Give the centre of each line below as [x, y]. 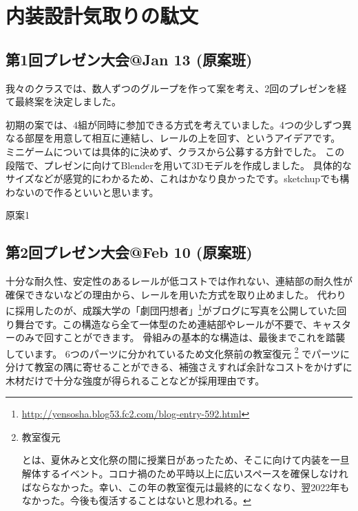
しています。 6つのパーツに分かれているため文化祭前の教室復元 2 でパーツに [178, 352]
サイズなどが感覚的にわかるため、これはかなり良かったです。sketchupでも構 [178, 178]
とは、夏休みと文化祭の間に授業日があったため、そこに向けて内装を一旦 [186, 460]
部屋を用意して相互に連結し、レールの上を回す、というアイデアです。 [182, 138]
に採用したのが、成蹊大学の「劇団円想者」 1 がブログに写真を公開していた [171, 309]
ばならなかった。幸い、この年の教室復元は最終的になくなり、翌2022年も [186, 487]
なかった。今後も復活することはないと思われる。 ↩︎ [136, 500]
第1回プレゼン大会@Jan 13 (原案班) [129, 59]
